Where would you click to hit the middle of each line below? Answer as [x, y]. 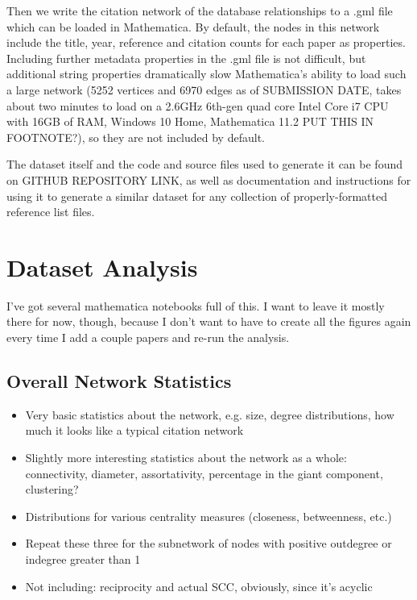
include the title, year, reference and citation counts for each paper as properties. [206, 42]
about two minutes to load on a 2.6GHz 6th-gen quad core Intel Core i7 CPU [198, 105]
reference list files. [51, 212]
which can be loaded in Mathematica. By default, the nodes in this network [193, 26]
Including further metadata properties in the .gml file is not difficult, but [186, 58]
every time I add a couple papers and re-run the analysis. [148, 337]
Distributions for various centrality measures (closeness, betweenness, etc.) [208, 516]
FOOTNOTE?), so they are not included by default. [136, 137]
